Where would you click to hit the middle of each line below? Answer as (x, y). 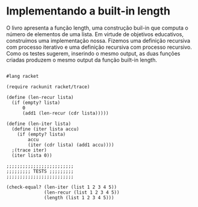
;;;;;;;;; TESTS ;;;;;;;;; (40, 171)
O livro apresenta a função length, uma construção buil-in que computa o (97, 28)
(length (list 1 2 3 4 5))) (79, 197)
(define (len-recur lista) (40, 97)
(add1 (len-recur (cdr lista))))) (66, 113)
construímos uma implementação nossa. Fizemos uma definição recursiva (98, 40)
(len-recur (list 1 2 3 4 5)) (82, 192)
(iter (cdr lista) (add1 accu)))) (71, 145)
